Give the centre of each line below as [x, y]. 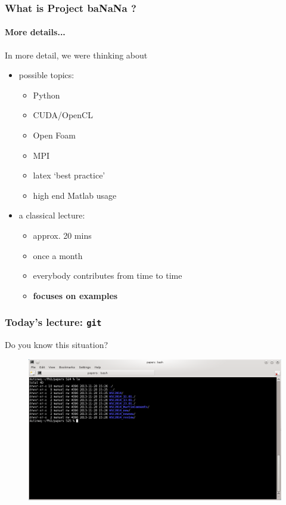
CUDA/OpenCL [63, 115]
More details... [35, 32]
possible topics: [46, 75]
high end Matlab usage [75, 195]
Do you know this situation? [57, 345]
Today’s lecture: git [53, 322]
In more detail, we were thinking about [76, 55]
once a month [58, 255]
